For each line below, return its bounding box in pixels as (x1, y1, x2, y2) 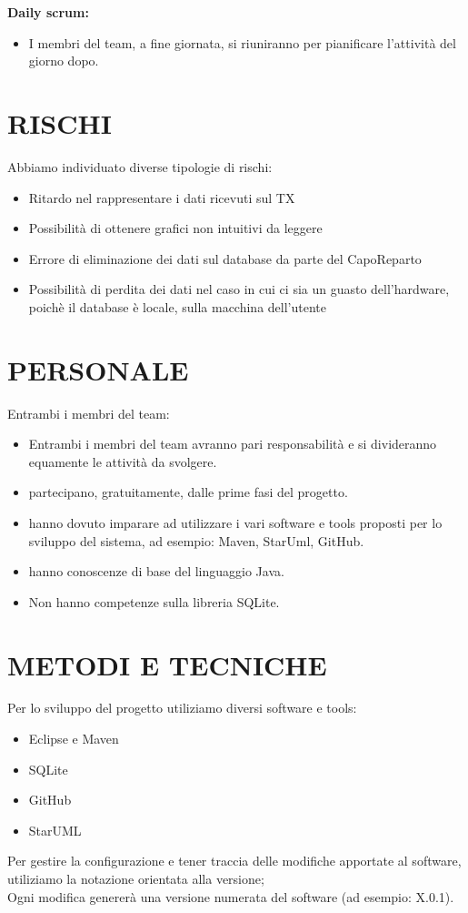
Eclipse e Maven (28, 729, 119, 748)
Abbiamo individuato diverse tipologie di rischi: (7, 157, 273, 176)
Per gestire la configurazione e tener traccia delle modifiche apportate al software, (7, 851, 462, 870)
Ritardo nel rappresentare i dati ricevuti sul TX (28, 188, 295, 207)
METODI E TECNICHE (7, 645, 327, 683)
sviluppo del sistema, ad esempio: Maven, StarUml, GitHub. (28, 531, 364, 550)
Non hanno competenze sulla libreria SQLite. (28, 592, 280, 611)
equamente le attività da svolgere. (28, 451, 217, 471)
